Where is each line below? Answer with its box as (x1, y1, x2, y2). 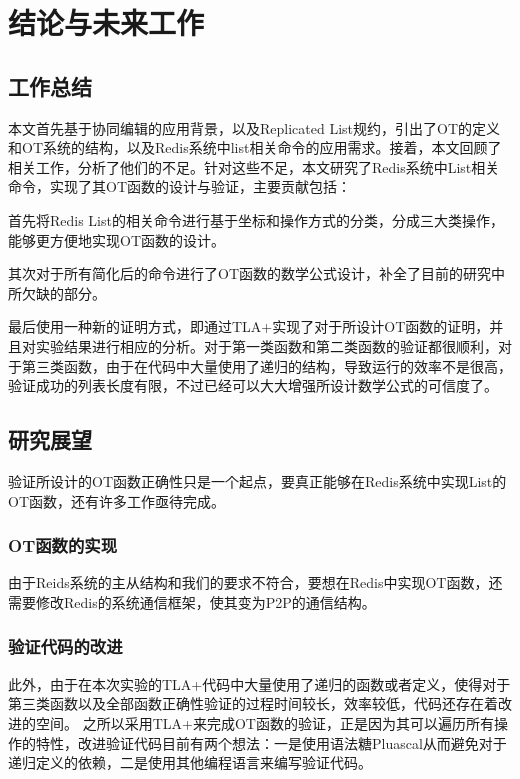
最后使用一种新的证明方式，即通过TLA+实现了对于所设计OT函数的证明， (8, 316, 490, 337)
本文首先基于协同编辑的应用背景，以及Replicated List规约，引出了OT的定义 (8, 117, 501, 138)
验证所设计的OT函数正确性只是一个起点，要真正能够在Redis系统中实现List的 (8, 470, 507, 491)
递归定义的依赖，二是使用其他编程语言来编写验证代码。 (8, 752, 372, 773)
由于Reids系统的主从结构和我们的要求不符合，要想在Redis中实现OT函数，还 (8, 572, 503, 593)
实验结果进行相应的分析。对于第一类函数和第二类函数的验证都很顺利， (35, 335, 498, 356)
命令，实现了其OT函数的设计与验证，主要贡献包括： (8, 176, 351, 197)
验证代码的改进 (8, 634, 123, 659)
